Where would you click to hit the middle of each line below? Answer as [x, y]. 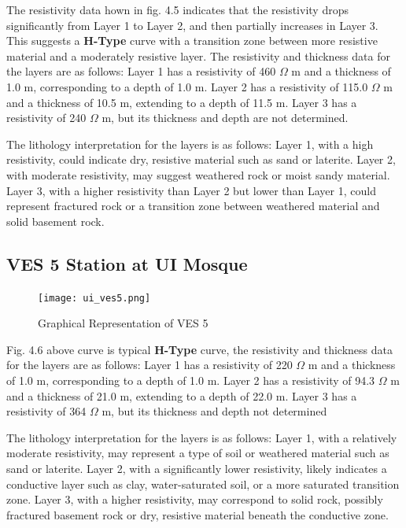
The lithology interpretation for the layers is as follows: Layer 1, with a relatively [202, 437]
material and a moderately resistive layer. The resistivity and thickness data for [198, 55]
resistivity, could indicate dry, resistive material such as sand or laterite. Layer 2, [201, 159]
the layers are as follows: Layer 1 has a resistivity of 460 [141, 71]
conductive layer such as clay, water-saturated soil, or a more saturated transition [203, 484]
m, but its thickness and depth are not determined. [225, 118]
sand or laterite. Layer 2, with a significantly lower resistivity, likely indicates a [197, 468]
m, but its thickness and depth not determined [214, 411]
